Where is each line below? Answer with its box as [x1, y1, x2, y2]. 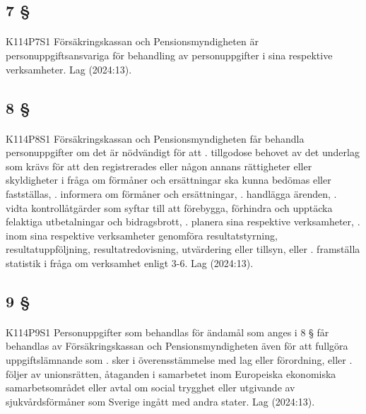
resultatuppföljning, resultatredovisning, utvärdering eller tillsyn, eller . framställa [6, 242, 360, 256]
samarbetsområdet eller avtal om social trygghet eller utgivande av [6, 380, 295, 395]
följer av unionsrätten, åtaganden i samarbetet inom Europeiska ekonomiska [6, 366, 336, 381]
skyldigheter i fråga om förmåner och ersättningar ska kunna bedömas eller [6, 172, 331, 187]
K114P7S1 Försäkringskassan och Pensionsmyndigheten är [6, 34, 259, 49]
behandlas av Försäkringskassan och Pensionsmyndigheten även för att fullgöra [6, 338, 348, 353]
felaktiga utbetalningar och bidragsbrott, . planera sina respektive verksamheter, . [6, 214, 360, 229]
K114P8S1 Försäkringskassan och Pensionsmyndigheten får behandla [6, 131, 305, 146]
